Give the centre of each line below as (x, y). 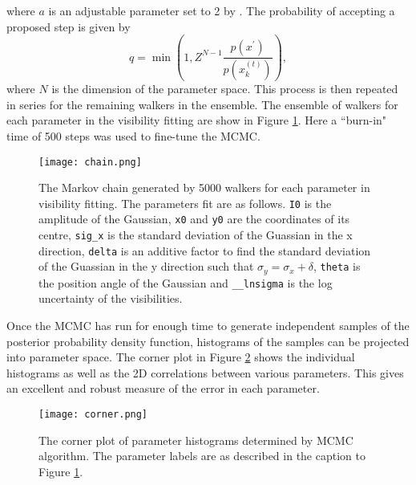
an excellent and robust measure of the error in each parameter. (163, 388)
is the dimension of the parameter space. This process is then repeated (225, 89)
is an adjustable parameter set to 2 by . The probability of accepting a (222, 10)
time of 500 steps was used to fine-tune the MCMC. (133, 135)
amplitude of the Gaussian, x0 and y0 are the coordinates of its (194, 219)
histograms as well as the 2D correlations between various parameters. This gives (205, 372)
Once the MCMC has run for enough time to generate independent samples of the (208, 326)
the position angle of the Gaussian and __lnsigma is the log (186, 282)
